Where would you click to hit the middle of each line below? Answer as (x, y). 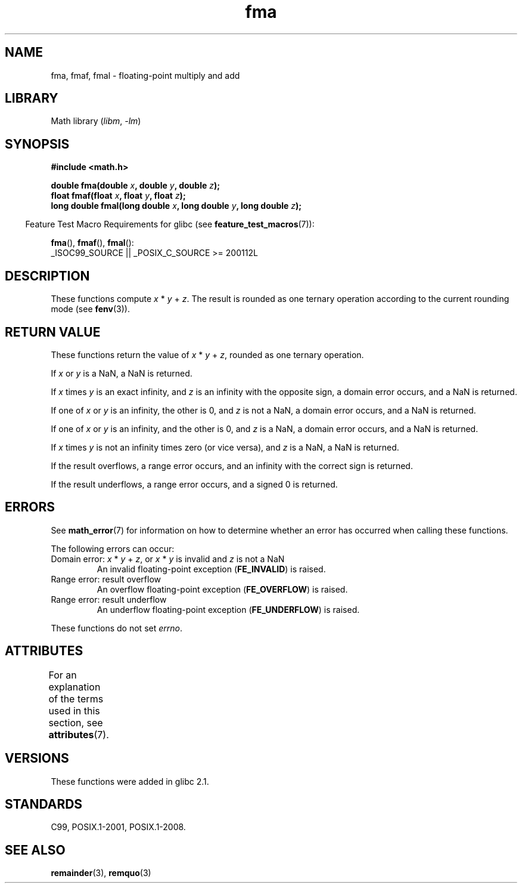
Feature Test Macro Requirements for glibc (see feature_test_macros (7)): (170, 224)
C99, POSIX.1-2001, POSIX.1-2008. (118, 827)
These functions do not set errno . (116, 628)
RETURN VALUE (53, 332)
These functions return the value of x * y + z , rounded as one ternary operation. (207, 354)
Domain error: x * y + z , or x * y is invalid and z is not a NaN (168, 559)
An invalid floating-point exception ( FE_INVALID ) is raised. (211, 569)
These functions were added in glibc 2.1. (130, 781)
